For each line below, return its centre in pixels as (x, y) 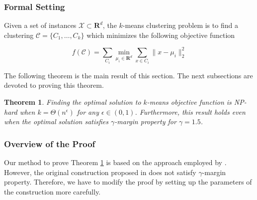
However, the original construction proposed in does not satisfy (100, 172)
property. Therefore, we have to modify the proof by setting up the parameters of (128, 182)
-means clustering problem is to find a (180, 25)
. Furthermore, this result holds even (190, 111)
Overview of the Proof (50, 143)
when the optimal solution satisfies (56, 121)
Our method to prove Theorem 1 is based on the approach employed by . (115, 162)
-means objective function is (189, 102)
